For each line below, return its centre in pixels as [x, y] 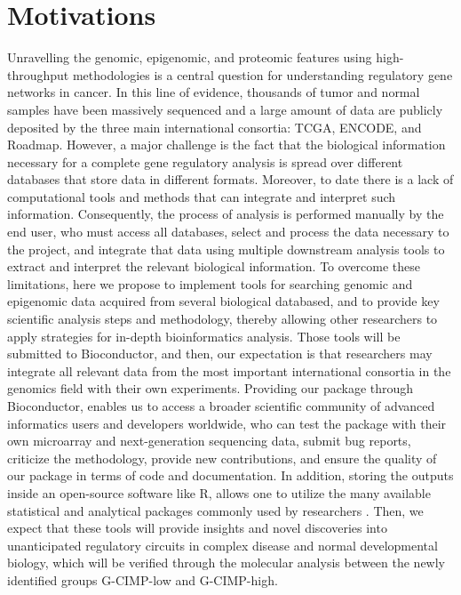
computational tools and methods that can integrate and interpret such [202, 196]
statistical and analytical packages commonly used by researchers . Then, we [215, 510]
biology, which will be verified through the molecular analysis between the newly [227, 563]
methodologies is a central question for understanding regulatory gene [262, 74]
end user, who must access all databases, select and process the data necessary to [228, 232]
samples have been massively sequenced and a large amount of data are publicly [225, 109]
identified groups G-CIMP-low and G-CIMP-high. [143, 579]
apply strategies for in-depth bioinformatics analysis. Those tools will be [204, 336]
